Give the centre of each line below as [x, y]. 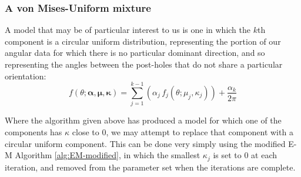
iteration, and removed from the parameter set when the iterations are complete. [150, 167]
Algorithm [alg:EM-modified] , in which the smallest [108, 155]
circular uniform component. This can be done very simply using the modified [145, 143]
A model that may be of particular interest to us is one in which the [128, 30]
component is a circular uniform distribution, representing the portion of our [143, 41]
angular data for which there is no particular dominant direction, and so [135, 53]
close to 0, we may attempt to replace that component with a [183, 131]
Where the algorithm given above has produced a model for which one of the [143, 120]
